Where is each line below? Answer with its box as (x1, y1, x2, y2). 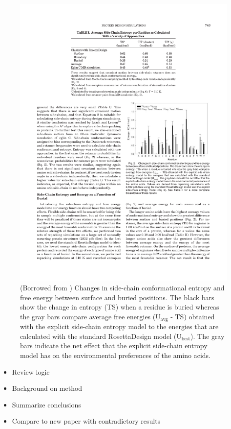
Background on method (12, 383, 83, 393)
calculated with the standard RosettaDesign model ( (20, 331, 177, 341)
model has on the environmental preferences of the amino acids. (20, 350, 210, 360)
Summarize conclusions (12, 399, 81, 409)
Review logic (12, 366, 50, 377)
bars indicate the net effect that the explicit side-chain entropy (20, 340, 208, 351)
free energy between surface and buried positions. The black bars (20, 292, 214, 302)
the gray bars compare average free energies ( (20, 311, 156, 321)
